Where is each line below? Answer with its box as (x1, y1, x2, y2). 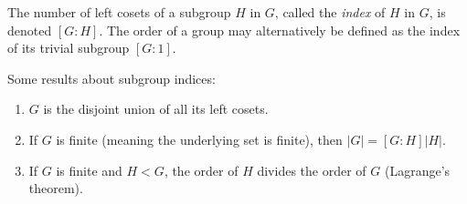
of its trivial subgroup (7, 38, 130, 57)
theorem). (28, 178, 83, 198)
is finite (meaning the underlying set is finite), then (56, 129, 343, 148)
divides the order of (257, 160, 366, 179)
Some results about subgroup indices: (7, 68, 216, 87)
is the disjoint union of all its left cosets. (43, 99, 269, 118)
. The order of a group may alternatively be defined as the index (99, 20, 461, 39)
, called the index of (274, 3, 386, 21)
